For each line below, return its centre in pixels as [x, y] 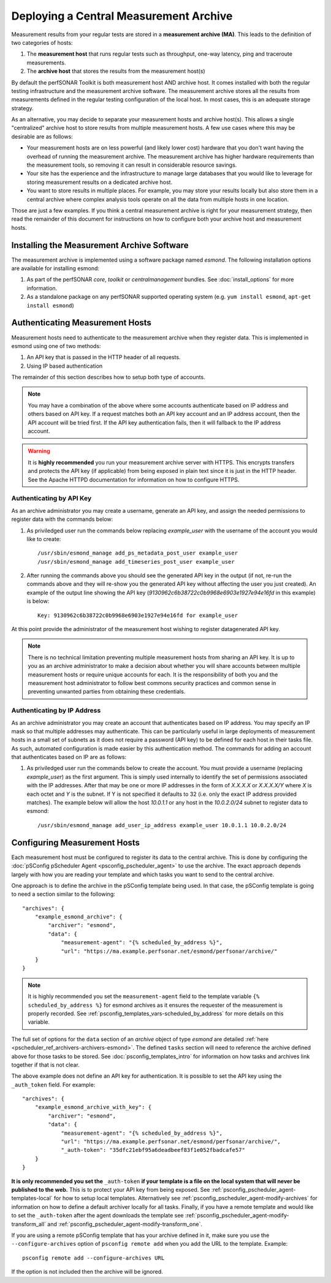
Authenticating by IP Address [56, 711]
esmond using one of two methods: [56, 346]
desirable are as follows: [42, 136]
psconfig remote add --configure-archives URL [93, 1258]
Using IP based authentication [65, 366]
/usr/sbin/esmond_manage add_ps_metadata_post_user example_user [138, 553]
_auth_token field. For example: [53, 1084]
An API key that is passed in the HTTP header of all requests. [104, 357]
